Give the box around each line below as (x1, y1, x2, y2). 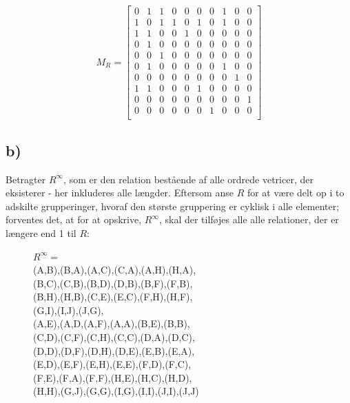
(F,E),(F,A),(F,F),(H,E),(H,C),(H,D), (33, 370, 192, 384)
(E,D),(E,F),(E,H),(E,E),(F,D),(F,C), (33, 357, 192, 371)
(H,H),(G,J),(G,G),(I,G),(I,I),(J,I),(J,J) (33, 384, 199, 398)
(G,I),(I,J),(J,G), (33, 302, 104, 317)
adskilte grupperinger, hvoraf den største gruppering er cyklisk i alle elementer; (6, 198, 340, 213)
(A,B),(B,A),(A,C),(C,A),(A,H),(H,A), (33, 262, 196, 277)
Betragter (6, 172, 46, 186)
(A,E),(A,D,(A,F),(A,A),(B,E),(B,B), (33, 316, 190, 331)
